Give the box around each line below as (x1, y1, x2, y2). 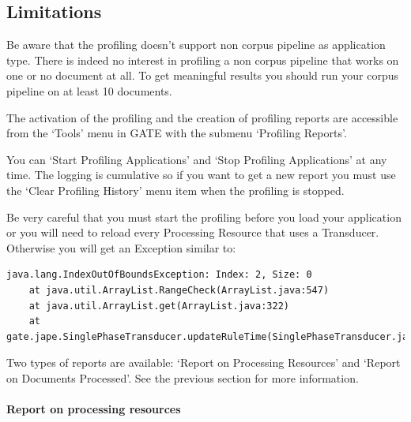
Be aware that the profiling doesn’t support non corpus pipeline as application (6, 36, 386, 53)
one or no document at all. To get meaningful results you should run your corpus (6, 67, 398, 84)
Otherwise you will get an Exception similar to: (6, 239, 236, 256)
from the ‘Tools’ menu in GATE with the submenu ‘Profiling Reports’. (6, 125, 347, 141)
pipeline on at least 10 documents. (6, 82, 172, 99)
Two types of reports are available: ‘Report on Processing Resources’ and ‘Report (6, 354, 401, 371)
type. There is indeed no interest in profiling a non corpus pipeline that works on (6, 51, 399, 68)
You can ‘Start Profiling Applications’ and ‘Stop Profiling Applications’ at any (6, 151, 387, 167)
